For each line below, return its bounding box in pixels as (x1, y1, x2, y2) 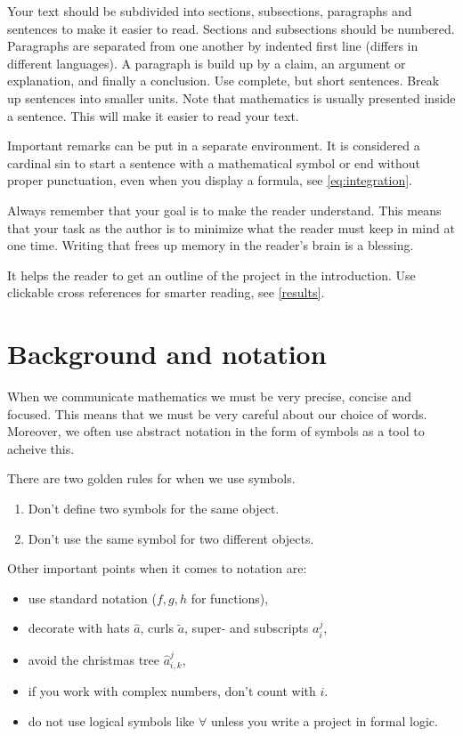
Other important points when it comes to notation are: (7, 559, 307, 578)
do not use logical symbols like (28, 711, 195, 730)
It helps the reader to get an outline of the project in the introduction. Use (7, 265, 416, 284)
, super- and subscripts (184, 619, 309, 637)
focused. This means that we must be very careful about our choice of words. (7, 404, 427, 423)
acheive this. (7, 439, 75, 457)
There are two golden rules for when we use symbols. (7, 469, 296, 488)
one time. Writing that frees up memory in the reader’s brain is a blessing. (7, 236, 414, 255)
